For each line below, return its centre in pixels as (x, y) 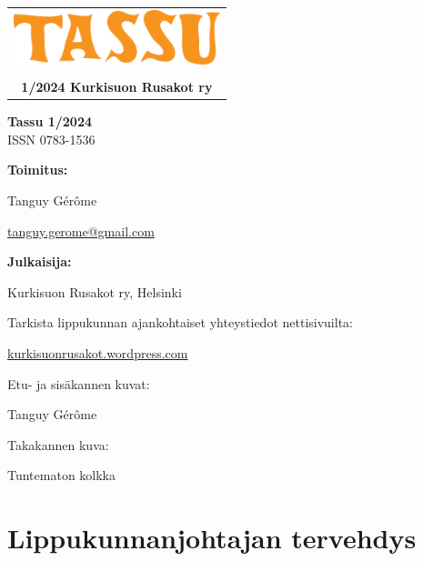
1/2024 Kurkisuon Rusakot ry (117, 87)
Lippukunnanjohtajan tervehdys (212, 538)
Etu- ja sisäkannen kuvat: (79, 383)
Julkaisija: (40, 261)
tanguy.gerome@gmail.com (81, 230)
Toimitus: (38, 170)
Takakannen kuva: (58, 444)
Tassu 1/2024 (50, 121)
